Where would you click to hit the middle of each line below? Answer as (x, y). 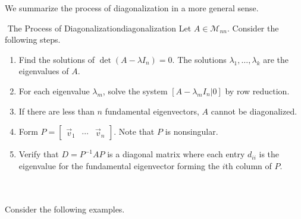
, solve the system (135, 91)
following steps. (33, 39)
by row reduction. (257, 91)
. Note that (134, 131)
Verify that (39, 154)
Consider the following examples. (65, 209)
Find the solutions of (57, 59)
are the (276, 59)
